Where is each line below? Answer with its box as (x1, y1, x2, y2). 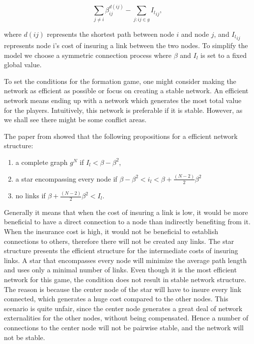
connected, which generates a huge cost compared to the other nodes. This (4, 293, 228, 304)
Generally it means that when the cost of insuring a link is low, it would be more (4, 207, 248, 217)
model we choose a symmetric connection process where (4, 50, 172, 60)
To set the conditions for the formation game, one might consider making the (4, 76, 236, 86)
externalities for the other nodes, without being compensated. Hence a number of (4, 313, 249, 323)
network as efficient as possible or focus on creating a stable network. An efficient (4, 85, 249, 96)
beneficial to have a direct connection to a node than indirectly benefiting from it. (4, 216, 251, 227)
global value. (4, 59, 42, 70)
